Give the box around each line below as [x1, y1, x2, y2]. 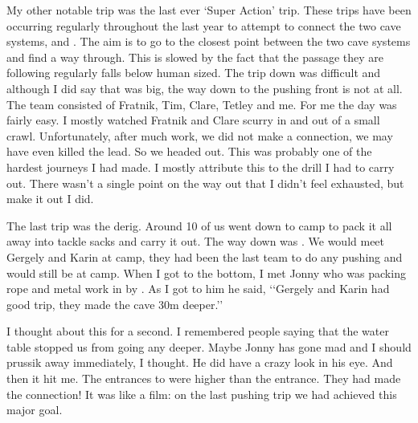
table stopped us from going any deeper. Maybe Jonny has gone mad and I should [6, 338, 412, 355]
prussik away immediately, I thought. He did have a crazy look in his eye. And [6, 354, 393, 371]
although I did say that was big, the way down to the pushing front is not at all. [6, 79, 403, 96]
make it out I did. [6, 190, 94, 207]
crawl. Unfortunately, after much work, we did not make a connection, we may [6, 127, 393, 144]
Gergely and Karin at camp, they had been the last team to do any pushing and [6, 248, 403, 265]
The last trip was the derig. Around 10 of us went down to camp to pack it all [6, 217, 392, 234]
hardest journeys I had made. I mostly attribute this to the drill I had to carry [6, 158, 395, 175]
